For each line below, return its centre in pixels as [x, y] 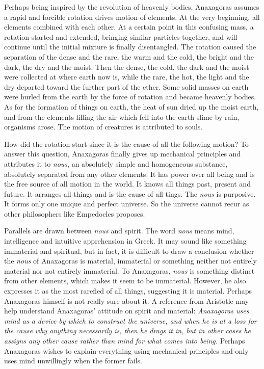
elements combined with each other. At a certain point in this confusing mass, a [129, 27]
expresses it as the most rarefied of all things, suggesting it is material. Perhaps [128, 291]
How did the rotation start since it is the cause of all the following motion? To [126, 143]
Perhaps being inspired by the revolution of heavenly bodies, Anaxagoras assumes [132, 7]
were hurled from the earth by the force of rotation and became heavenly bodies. [130, 97]
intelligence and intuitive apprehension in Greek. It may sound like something [125, 241]
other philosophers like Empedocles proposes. [75, 213]
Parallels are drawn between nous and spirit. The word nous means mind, [119, 231]
